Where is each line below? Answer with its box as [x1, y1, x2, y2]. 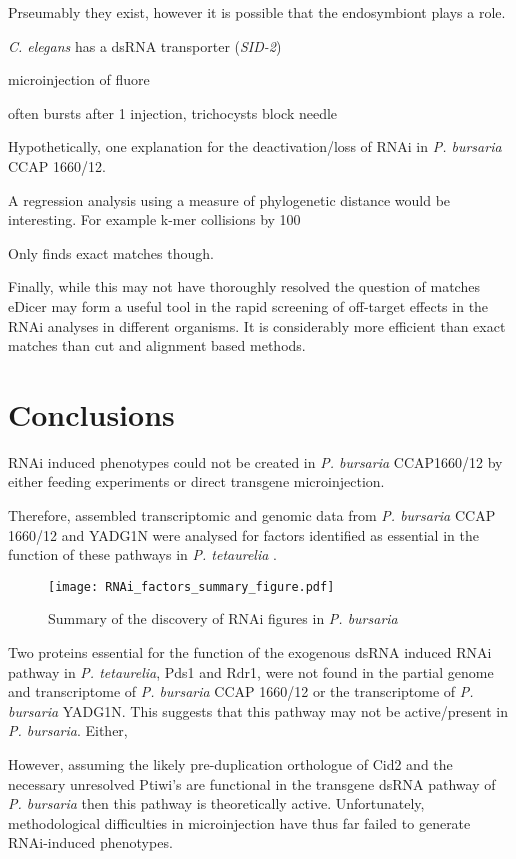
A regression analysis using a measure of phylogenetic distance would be [8, 189, 451, 210]
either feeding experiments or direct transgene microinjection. [8, 471, 385, 492]
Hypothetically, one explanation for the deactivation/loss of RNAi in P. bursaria [8, 136, 502, 157]
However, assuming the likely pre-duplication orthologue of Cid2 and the [8, 754, 453, 775]
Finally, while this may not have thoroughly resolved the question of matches [8, 276, 480, 297]
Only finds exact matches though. [8, 242, 214, 263]
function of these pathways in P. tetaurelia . [8, 544, 277, 565]
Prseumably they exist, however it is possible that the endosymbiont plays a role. [8, 2, 506, 22]
